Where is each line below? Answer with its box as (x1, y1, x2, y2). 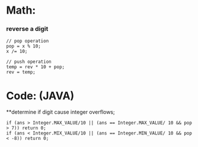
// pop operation (6, 38, 49, 44)
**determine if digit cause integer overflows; (6, 108, 115, 116)
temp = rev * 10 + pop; (6, 64, 65, 70)
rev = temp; (6, 69, 36, 75)
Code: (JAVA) (6, 89, 75, 103)
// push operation (6, 59, 52, 65)
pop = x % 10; (6, 43, 41, 49)
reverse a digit (6, 25, 49, 33)
